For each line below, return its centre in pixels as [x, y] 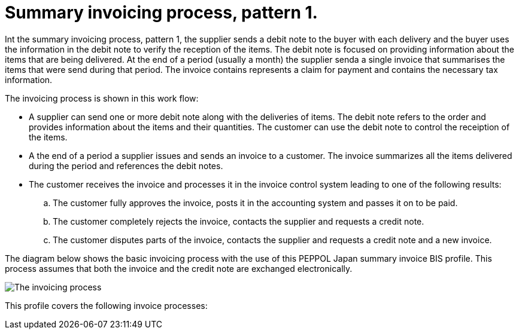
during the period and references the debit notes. [126, 166]
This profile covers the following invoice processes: [106, 305]
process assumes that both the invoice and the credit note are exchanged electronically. [179, 268]
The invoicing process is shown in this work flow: [102, 98]
